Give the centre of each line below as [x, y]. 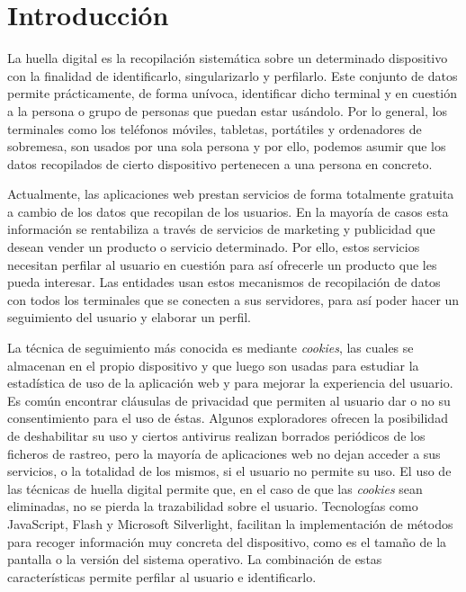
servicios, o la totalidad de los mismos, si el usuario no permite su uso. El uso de [229, 471]
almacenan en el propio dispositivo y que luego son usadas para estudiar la [213, 365]
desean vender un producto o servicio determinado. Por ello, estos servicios [214, 247]
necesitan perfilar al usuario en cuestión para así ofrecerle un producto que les [222, 264]
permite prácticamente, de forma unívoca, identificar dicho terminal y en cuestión [232, 93]
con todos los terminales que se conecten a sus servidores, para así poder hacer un [233, 299]
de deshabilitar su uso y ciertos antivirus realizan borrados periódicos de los [216, 435]
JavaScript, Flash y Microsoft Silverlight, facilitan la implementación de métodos [230, 523]
